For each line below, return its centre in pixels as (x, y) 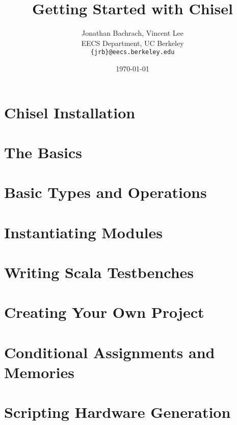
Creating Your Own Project (104, 312)
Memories (39, 372)
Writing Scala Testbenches (99, 272)
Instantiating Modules (83, 232)
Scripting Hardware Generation (117, 412)
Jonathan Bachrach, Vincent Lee (133, 33)
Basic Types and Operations (106, 192)
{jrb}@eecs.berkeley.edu (133, 52)
